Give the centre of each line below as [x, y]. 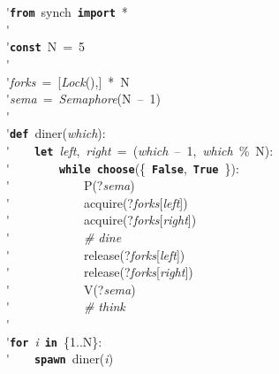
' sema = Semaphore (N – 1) [84, 99]
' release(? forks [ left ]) [96, 254]
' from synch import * [67, 11]
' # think [66, 306]
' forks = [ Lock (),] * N [68, 81]
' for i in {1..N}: [54, 341]
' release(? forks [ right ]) [100, 272]
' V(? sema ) [71, 289]
